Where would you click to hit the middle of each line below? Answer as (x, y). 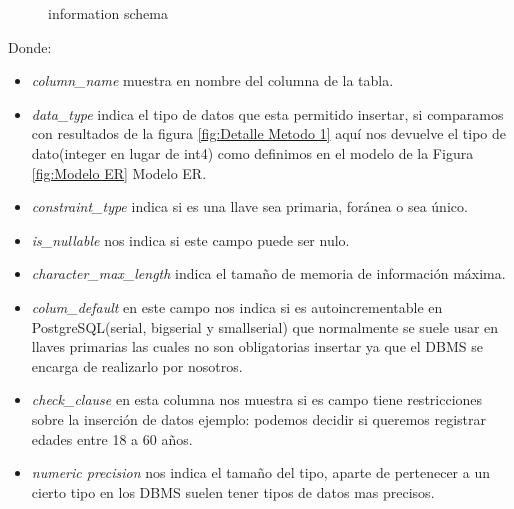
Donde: (30, 46)
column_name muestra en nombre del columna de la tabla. (212, 80)
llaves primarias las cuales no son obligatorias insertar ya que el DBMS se (257, 346)
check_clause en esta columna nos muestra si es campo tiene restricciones (257, 399)
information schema (108, 13)
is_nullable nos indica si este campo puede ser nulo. (190, 239)
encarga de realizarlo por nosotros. (137, 365)
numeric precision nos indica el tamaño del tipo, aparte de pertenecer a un (261, 472)
